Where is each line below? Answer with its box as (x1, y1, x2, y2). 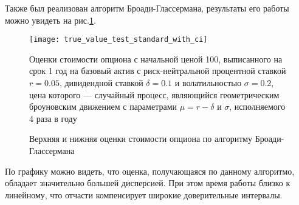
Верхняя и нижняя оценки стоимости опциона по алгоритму (29, 132, 253, 145)
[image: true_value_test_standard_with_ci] (29, 35, 208, 44)
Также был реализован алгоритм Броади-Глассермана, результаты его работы (5, 2, 289, 14)
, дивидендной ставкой (59, 76, 143, 89)
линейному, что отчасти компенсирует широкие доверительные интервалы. (5, 188, 283, 201)
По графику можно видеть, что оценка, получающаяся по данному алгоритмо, (5, 164, 295, 177)
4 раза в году (29, 112, 77, 124)
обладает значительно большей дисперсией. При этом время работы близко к (5, 176, 290, 189)
